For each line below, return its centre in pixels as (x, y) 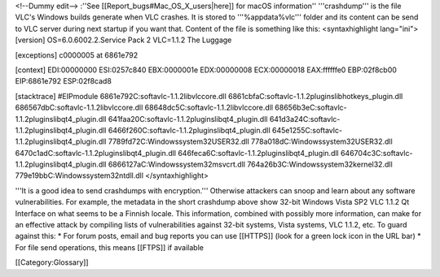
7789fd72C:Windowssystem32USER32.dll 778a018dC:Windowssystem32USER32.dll (250, 141)
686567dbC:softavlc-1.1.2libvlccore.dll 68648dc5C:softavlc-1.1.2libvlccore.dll (144, 108)
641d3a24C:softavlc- (305, 119)
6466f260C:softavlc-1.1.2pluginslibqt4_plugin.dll (189, 130)
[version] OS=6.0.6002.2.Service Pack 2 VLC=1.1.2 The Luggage (123, 40)
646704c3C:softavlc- (376, 153)
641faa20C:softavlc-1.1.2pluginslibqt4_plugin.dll (188, 119)
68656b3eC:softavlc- (311, 108)
